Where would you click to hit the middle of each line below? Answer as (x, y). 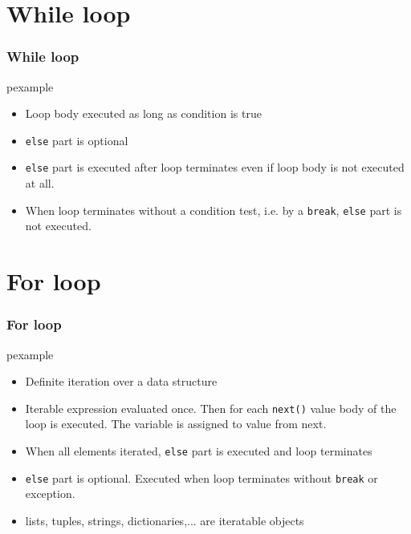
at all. (40, 183)
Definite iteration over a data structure (121, 381)
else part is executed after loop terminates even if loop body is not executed (215, 167)
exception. (50, 494)
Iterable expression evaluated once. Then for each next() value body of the (211, 408)
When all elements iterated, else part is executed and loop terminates (199, 450)
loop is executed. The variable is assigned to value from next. (176, 424)
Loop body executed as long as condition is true (143, 113)
